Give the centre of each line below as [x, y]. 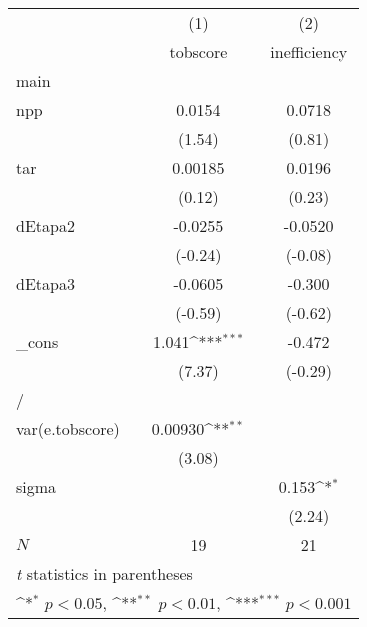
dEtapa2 [45, 225]
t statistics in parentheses [104, 573]
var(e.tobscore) [68, 428]
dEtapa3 [45, 283]
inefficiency [309, 51]
